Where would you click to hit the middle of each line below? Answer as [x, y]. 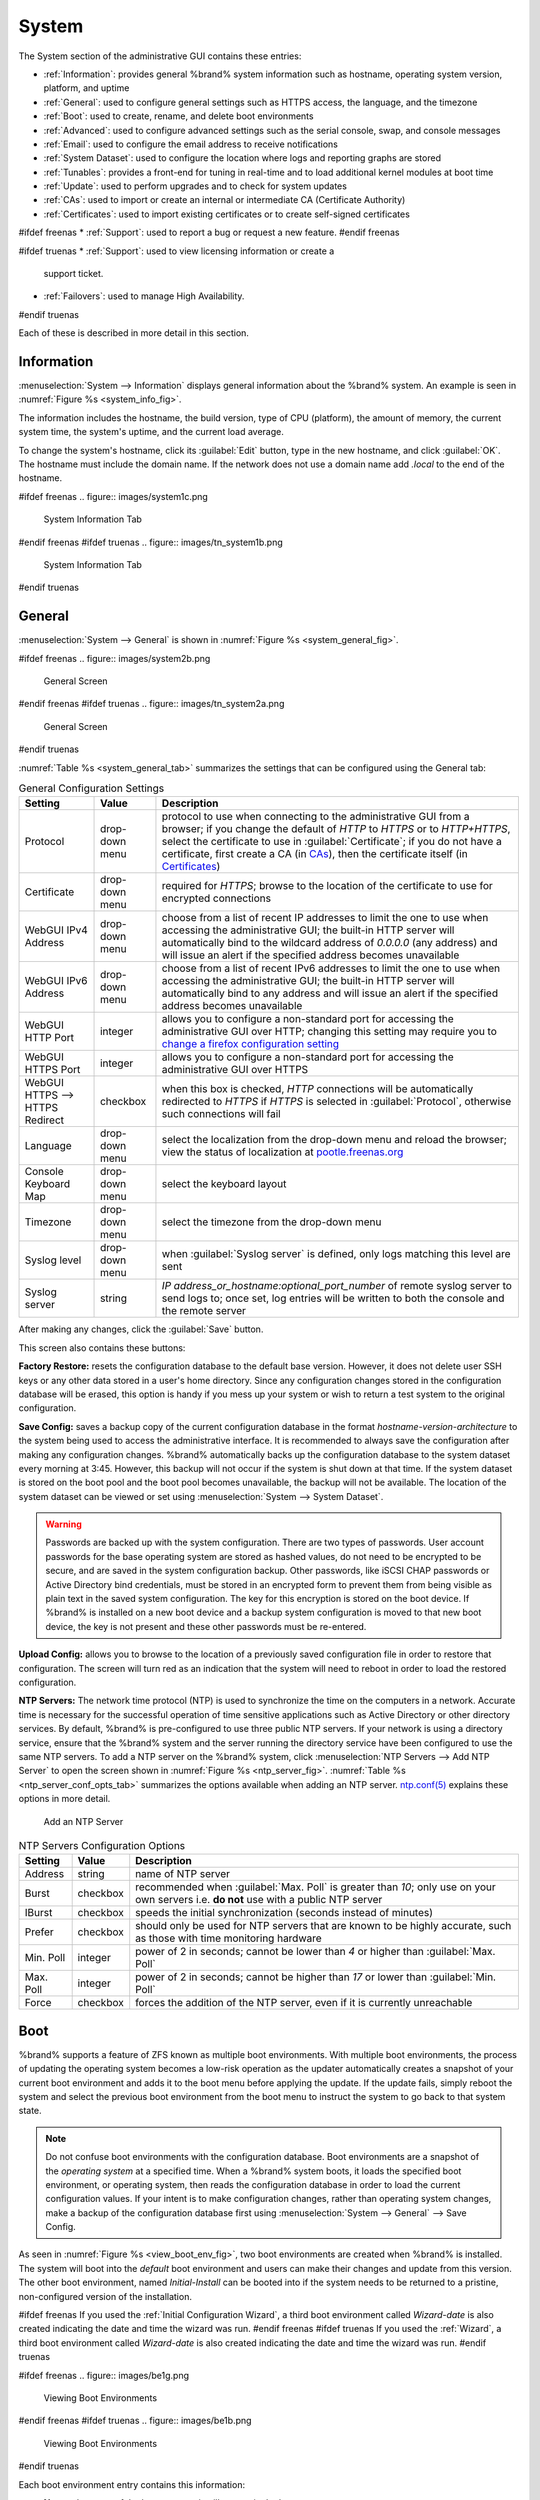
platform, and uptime [86, 88]
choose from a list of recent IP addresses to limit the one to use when [325, 918]
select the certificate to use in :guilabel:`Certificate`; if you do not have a [331, 842]
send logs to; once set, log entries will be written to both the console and [333, 1298]
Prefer [39, 1932]
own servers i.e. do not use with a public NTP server [259, 1900]
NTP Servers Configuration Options [102, 1846]
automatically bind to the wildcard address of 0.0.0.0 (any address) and [329, 943]
